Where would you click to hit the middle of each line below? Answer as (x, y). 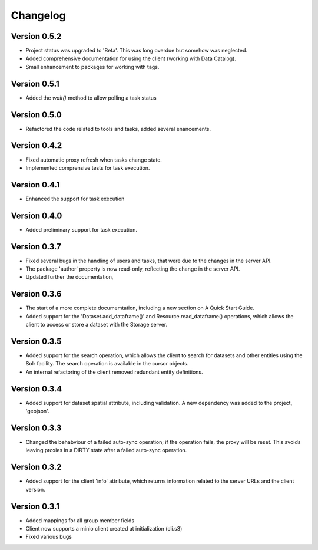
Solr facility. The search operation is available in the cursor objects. (107, 364)
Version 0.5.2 (36, 36)
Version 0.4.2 (37, 145)
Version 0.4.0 (37, 215)
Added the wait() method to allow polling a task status (91, 98)
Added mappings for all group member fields (80, 520)
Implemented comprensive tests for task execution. (88, 167)
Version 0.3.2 (36, 467)
